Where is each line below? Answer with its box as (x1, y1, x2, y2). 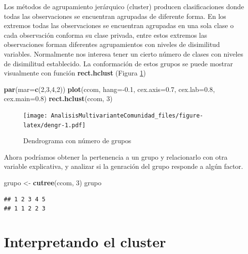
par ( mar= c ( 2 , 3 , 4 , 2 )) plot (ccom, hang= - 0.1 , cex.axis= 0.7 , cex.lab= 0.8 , (4, 84, 215, 94)
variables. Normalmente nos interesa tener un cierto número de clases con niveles (4, 48, 243, 59)
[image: (23, 112, 48, 119)
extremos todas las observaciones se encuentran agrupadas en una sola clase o (4, 20, 234, 30)
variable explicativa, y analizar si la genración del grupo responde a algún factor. (4, 161, 243, 171)
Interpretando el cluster (4, 232, 166, 251)
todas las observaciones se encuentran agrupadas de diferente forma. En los (4, 11, 226, 21)
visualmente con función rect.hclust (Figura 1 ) (4, 68, 146, 78)
